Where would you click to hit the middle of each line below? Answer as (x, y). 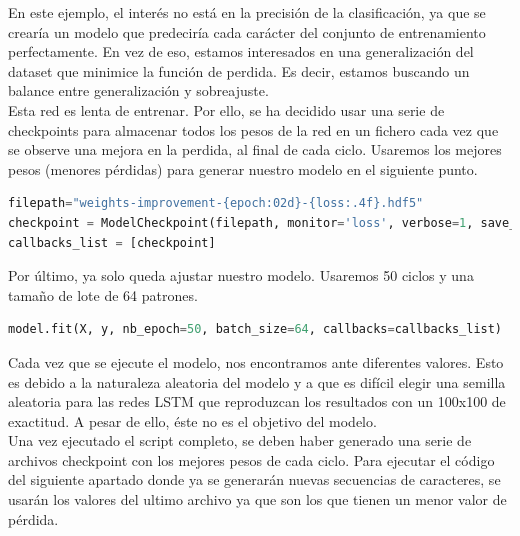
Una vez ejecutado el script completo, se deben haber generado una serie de (240, 440)
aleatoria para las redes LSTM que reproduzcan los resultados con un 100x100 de (257, 401)
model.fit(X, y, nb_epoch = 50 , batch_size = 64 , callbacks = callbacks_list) (255, 329)
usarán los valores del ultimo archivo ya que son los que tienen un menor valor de (257, 499)
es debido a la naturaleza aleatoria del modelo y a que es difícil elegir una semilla (257, 381)
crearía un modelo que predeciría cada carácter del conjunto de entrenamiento (247, 31)
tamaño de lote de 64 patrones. (103, 294)
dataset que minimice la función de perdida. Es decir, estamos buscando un (239, 70)
